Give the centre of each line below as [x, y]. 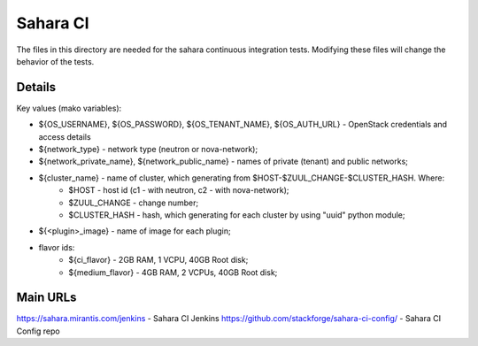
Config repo [39, 331]
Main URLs [46, 298]
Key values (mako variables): [69, 108]
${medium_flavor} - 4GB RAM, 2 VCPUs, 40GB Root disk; [173, 272]
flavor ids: [57, 247]
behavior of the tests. [55, 61]
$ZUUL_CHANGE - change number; [134, 203]
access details [65, 136]
